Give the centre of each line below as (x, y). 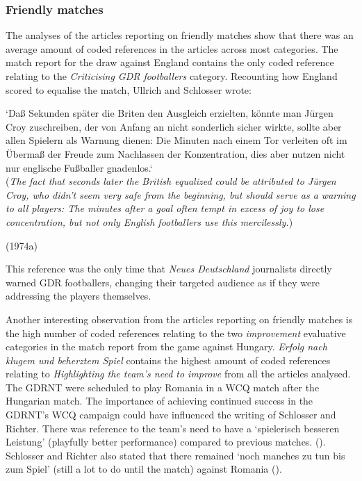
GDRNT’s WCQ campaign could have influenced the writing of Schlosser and (171, 415)
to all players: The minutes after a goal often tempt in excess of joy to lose (165, 208)
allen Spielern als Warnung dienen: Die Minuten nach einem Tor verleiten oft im (176, 140)
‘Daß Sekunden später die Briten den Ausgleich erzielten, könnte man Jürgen (170, 113)
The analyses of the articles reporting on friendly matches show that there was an (180, 35)
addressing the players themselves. (79, 296)
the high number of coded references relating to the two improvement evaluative (176, 333)
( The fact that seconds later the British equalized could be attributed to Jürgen (171, 181)
